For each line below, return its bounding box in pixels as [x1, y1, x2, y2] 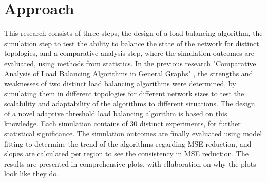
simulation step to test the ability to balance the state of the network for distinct [4, 37, 259, 48]
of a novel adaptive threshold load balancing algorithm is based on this [4, 108, 227, 118]
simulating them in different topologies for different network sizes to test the [4, 88, 244, 98]
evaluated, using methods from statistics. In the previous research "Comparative [4, 57, 256, 68]
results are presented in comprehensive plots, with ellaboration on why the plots [4, 158, 256, 169]
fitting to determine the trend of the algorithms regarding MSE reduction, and [4, 138, 252, 149]
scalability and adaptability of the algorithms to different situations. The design [4, 98, 255, 109]
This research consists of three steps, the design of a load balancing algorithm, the [4, 28, 263, 38]
